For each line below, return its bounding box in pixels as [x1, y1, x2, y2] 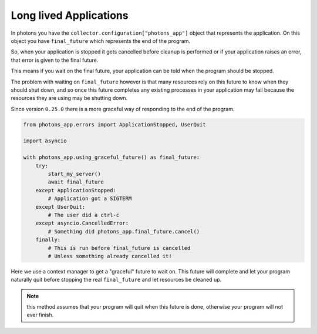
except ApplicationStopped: [35, 187, 117, 193]
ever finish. [26, 312, 54, 319]
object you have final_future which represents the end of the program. [11, 37, 191, 44]
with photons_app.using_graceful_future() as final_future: [23, 154, 200, 161]
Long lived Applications [11, 9, 129, 22]
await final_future [48, 179, 104, 185]
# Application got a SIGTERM [48, 195, 132, 202]
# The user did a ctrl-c [48, 212, 120, 218]
